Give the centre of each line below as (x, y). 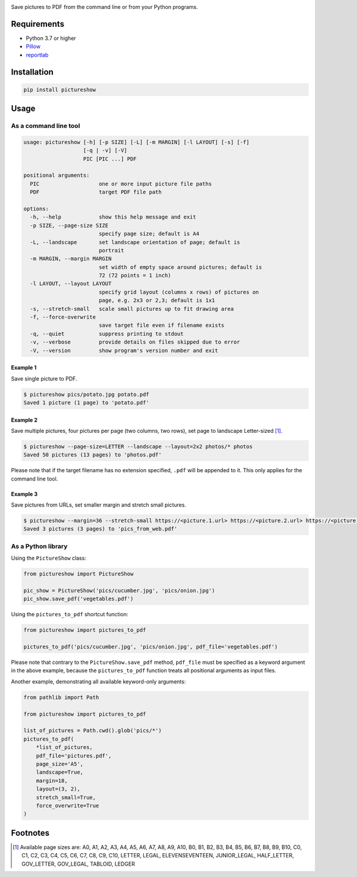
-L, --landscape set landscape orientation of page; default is (135, 242)
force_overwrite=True (68, 806)
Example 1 (24, 368)
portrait (111, 250)
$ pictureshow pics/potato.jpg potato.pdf (86, 394)
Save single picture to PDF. (44, 379)
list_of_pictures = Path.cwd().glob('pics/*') (93, 731)
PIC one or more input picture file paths (121, 184)
